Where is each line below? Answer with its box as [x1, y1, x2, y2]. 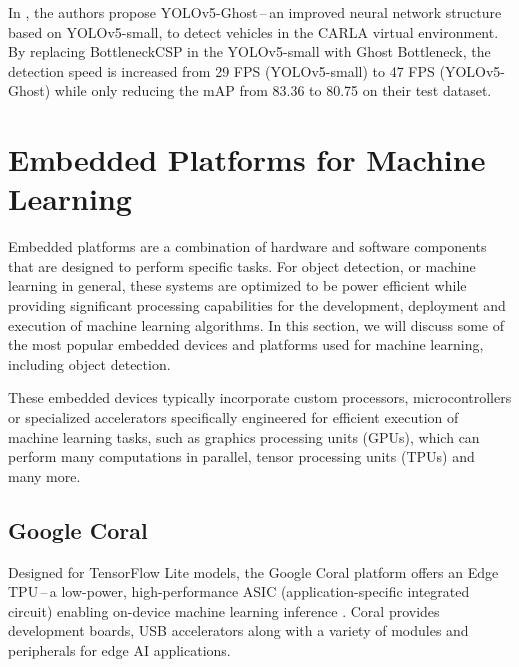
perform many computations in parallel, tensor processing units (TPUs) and [8, 446, 475, 467]
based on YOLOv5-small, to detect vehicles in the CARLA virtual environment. [8, 21, 499, 42]
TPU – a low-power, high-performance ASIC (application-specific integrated [8, 581, 470, 602]
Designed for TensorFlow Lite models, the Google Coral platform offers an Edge [8, 561, 499, 582]
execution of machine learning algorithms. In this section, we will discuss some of [8, 314, 505, 335]
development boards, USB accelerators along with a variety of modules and [8, 620, 469, 641]
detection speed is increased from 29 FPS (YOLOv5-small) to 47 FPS [8, 60, 435, 81]
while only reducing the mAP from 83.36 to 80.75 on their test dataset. [54, 80, 492, 101]
